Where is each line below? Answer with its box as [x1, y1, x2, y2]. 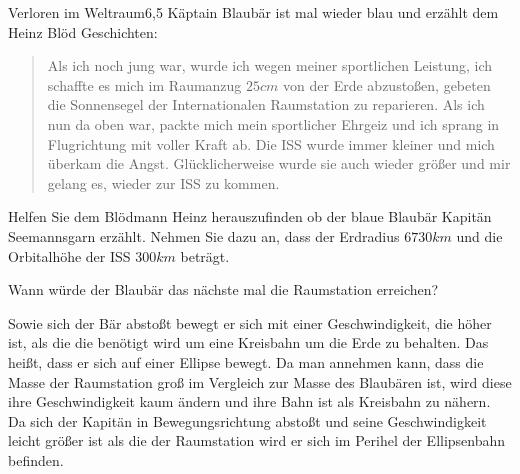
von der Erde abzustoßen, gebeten [283, 74, 491, 95]
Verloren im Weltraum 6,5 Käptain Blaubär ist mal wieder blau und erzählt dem [8, 2, 499, 22]
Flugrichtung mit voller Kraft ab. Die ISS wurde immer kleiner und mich [47, 133, 495, 154]
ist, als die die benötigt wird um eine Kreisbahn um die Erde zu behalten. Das [8, 332, 489, 353]
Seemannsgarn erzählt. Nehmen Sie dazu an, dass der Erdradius [8, 225, 400, 246]
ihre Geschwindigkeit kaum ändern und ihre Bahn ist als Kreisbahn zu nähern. [8, 391, 491, 412]
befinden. [8, 449, 64, 470]
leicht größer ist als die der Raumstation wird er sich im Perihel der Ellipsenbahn [8, 430, 506, 451]
